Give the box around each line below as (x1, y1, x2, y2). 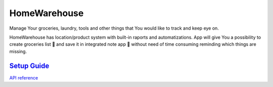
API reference (9, 74, 38, 80)
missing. (9, 48, 27, 54)
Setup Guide (9, 61, 50, 70)
